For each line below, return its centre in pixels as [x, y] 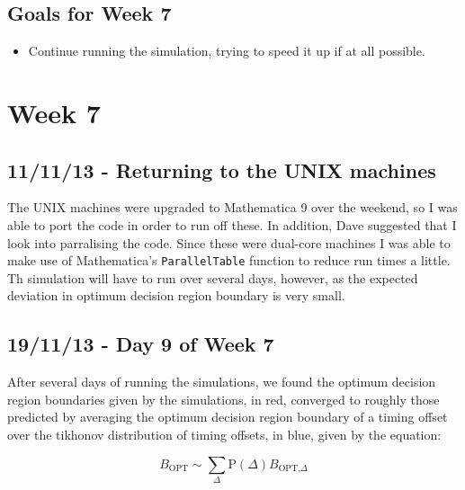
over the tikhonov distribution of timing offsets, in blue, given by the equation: [224, 434]
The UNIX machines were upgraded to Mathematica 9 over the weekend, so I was [232, 207]
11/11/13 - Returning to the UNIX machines [222, 169]
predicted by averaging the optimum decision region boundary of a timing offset [228, 417]
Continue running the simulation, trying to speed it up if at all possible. [227, 51]
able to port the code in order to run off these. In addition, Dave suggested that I [232, 224]
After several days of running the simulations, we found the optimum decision [222, 382]
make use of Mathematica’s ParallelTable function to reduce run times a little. [229, 260]
